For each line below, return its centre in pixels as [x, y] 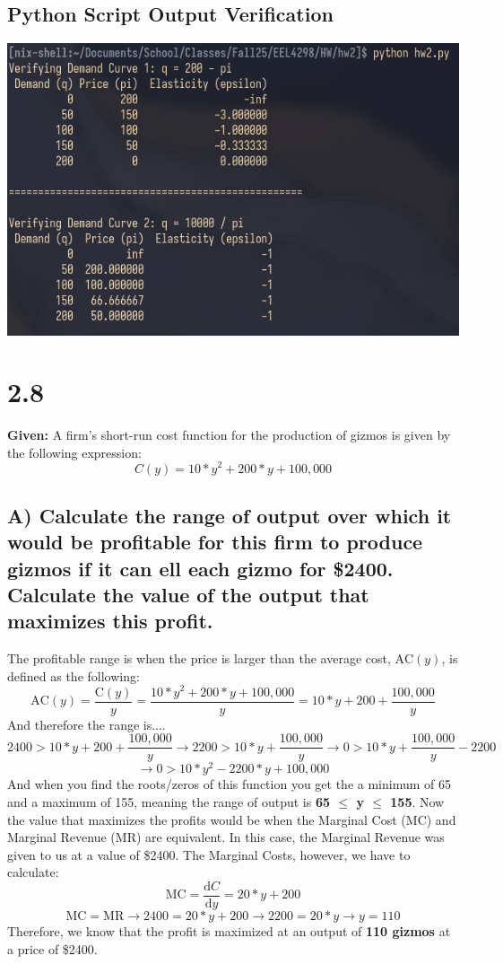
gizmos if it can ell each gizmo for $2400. [200, 568]
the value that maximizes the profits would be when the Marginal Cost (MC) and [232, 819]
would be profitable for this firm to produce [215, 542]
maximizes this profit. [110, 621]
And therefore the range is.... [87, 724]
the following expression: [74, 452]
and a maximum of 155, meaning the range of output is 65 [169, 801]
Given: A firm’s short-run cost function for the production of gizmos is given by [229, 435]
